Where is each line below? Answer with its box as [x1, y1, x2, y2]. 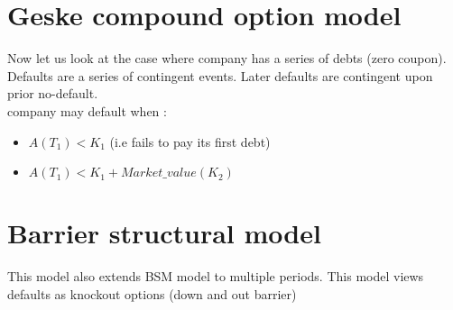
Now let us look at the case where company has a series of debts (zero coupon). [7, 49, 447, 68]
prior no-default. [7, 84, 98, 103]
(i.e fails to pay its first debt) [109, 132, 271, 150]
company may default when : [7, 101, 167, 120]
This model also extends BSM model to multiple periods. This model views [7, 267, 424, 286]
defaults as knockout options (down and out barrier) [7, 284, 297, 303]
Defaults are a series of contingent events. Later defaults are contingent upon [7, 66, 433, 85]
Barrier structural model [7, 214, 321, 251]
